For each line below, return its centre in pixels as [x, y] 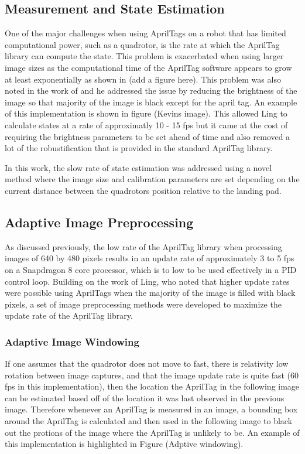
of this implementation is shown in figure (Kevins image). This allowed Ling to [146, 113]
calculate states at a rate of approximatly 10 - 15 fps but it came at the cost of [146, 124]
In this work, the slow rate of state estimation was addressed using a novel [138, 167]
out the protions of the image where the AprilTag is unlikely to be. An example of [152, 432]
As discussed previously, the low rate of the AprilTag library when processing [143, 246]
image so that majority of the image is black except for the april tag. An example [151, 102]
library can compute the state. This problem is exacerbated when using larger [144, 56]
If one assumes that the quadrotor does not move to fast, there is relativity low [147, 363]
